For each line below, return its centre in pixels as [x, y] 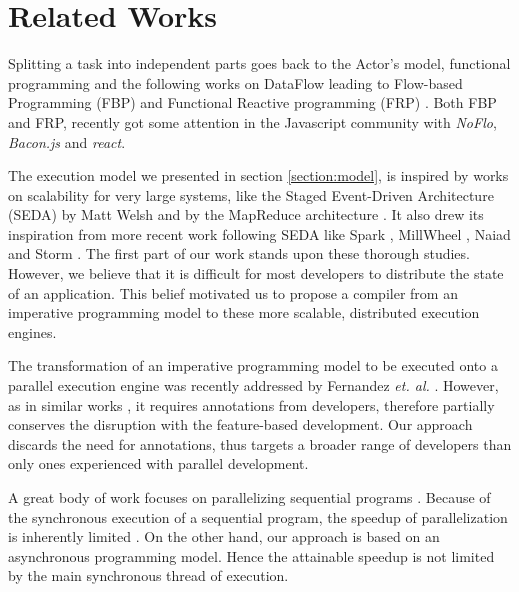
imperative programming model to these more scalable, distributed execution [244, 312]
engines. [32, 331]
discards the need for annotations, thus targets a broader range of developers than [260, 443]
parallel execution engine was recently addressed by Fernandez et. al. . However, [253, 385]
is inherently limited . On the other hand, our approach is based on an [224, 536]
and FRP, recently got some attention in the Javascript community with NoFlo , [252, 121]
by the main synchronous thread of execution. [148, 575]
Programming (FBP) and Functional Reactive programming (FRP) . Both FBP [252, 102]
